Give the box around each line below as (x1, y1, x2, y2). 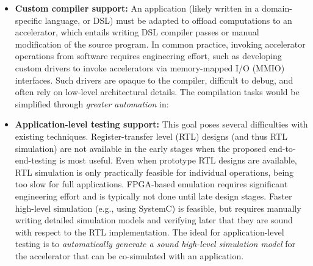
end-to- (268, 142, 296, 154)
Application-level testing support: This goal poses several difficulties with (15, 118, 308, 131)
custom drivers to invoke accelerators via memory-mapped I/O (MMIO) (15, 61, 285, 74)
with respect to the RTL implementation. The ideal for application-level (15, 225, 284, 238)
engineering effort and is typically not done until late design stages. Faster (15, 189, 292, 202)
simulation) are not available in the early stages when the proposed (15, 142, 267, 154)
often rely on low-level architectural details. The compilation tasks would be (15, 85, 300, 98)
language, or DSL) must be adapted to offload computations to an (45, 13, 292, 26)
